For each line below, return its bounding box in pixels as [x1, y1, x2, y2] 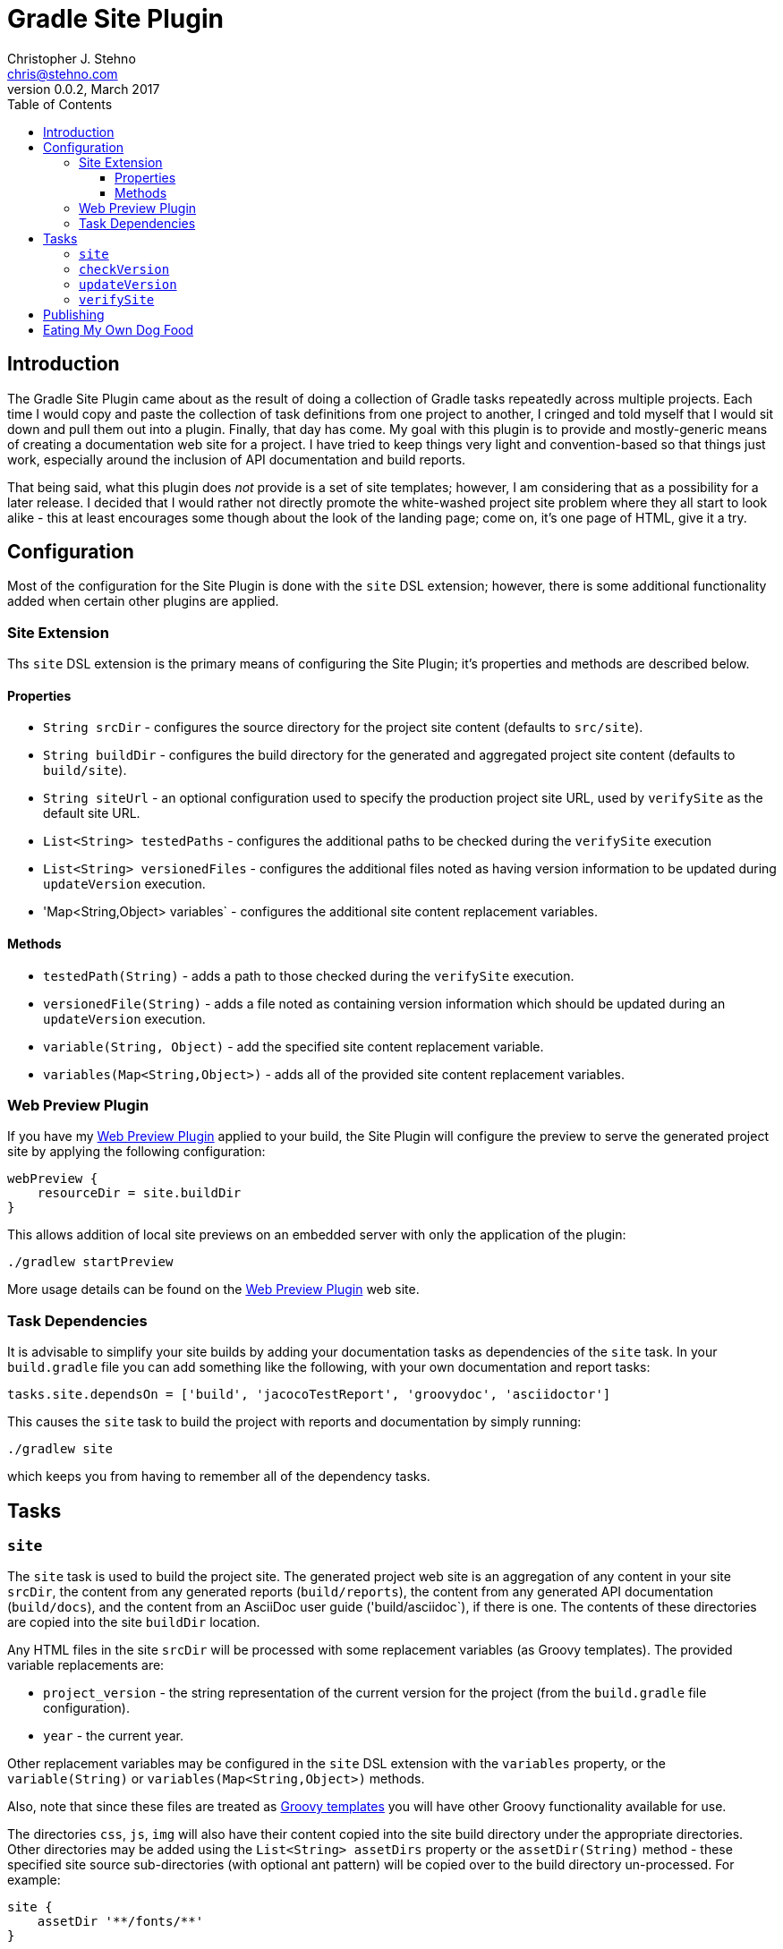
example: [7, 1872, 61, 1888]
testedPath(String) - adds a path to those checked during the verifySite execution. [43, 967, 574, 983]
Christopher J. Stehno [7, 50, 136, 66]
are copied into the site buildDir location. [7, 1614, 260, 1630]
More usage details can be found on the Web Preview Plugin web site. [7, 1281, 420, 1298]
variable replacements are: [7, 1657, 165, 1673]
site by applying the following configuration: [7, 1144, 266, 1160]
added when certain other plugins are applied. [7, 593, 279, 609]
